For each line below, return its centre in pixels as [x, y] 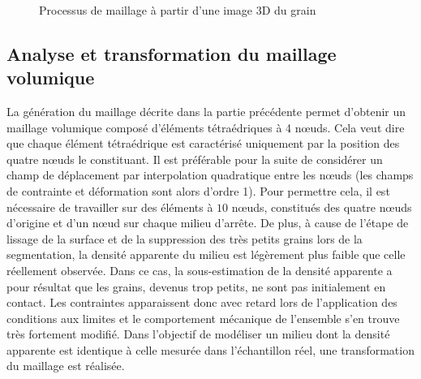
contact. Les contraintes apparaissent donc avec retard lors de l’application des [202, 302]
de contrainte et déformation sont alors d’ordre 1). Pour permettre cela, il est [198, 190]
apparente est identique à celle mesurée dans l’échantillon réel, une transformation [210, 349]
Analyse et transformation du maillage [172, 53]
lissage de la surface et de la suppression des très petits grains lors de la [185, 238]
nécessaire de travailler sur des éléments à [110, 207]
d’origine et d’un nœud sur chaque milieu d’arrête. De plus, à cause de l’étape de [208, 223]
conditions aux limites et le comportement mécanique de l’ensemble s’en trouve [203, 318]
